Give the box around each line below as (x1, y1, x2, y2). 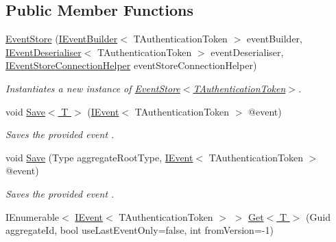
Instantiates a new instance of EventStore (5, 81, 180, 95)
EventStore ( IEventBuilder (5, 31, 118, 46)
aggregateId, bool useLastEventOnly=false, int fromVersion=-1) (5, 223, 274, 237)
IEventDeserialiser (5, 44, 82, 59)
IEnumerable (5, 209, 60, 224)
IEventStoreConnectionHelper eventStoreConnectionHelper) (5, 58, 257, 72)
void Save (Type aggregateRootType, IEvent (5, 150, 193, 164)
